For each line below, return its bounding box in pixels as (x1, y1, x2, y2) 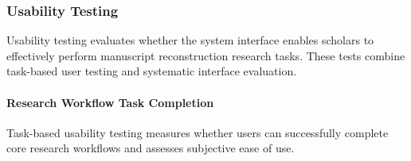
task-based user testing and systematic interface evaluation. (6, 63, 297, 79)
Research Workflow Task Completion (6, 94, 214, 110)
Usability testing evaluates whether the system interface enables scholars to (6, 32, 374, 48)
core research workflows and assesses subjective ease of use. (6, 140, 295, 156)
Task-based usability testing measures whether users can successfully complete (6, 124, 389, 140)
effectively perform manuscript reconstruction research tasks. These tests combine (6, 47, 405, 63)
